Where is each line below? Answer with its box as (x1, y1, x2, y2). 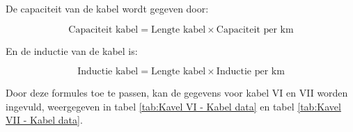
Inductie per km (216, 67, 285, 77)
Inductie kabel (77, 67, 139, 77)
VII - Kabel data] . (6, 113, 83, 127)
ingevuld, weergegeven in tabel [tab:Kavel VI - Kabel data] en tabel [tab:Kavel (6, 99, 341, 113)
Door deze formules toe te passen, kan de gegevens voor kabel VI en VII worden (6, 85, 348, 100)
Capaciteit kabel (68, 24, 139, 35)
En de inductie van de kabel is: (6, 43, 138, 58)
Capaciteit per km (216, 24, 294, 35)
